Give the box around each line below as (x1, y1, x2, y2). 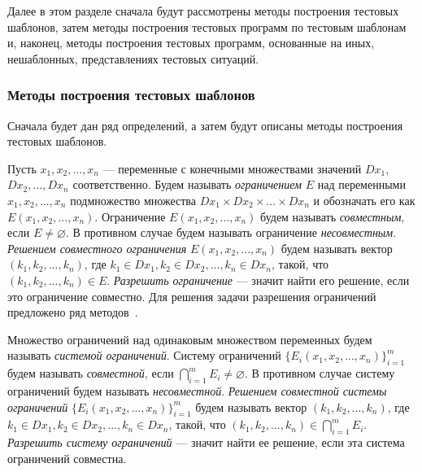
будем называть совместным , (260, 208, 405, 225)
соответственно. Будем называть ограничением (72, 176, 302, 193)
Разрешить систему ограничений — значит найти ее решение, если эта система (7, 434, 405, 451)
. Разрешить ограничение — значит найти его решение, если (107, 271, 410, 288)
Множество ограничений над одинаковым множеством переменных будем (7, 330, 372, 347)
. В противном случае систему (244, 365, 395, 382)
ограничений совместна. (7, 449, 127, 466)
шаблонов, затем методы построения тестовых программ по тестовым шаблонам (7, 18, 407, 35)
